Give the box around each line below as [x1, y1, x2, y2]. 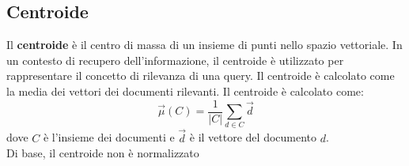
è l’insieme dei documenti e [43, 129, 175, 145]
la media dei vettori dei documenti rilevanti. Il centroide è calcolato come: [6, 82, 364, 99]
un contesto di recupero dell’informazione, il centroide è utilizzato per [6, 51, 344, 68]
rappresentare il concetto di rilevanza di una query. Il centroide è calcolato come [6, 67, 395, 84]
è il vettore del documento [189, 129, 317, 145]
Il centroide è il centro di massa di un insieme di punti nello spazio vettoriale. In [6, 36, 403, 53]
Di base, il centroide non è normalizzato [6, 145, 199, 161]
